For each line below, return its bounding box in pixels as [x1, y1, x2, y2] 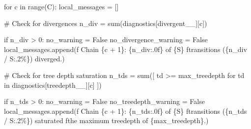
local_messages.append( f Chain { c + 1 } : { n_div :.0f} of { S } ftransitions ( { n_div [4, 44, 247, 54]
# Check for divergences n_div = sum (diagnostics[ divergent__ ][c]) [4, 18, 207, 28]
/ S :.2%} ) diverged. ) [4, 53, 65, 64]
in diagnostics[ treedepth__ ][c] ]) [4, 79, 102, 90]
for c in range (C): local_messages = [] [4, 1, 119, 11]
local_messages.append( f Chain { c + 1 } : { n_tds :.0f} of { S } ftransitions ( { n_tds [4, 105, 247, 116]
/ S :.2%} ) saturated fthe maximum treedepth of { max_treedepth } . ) [4, 115, 209, 126]
